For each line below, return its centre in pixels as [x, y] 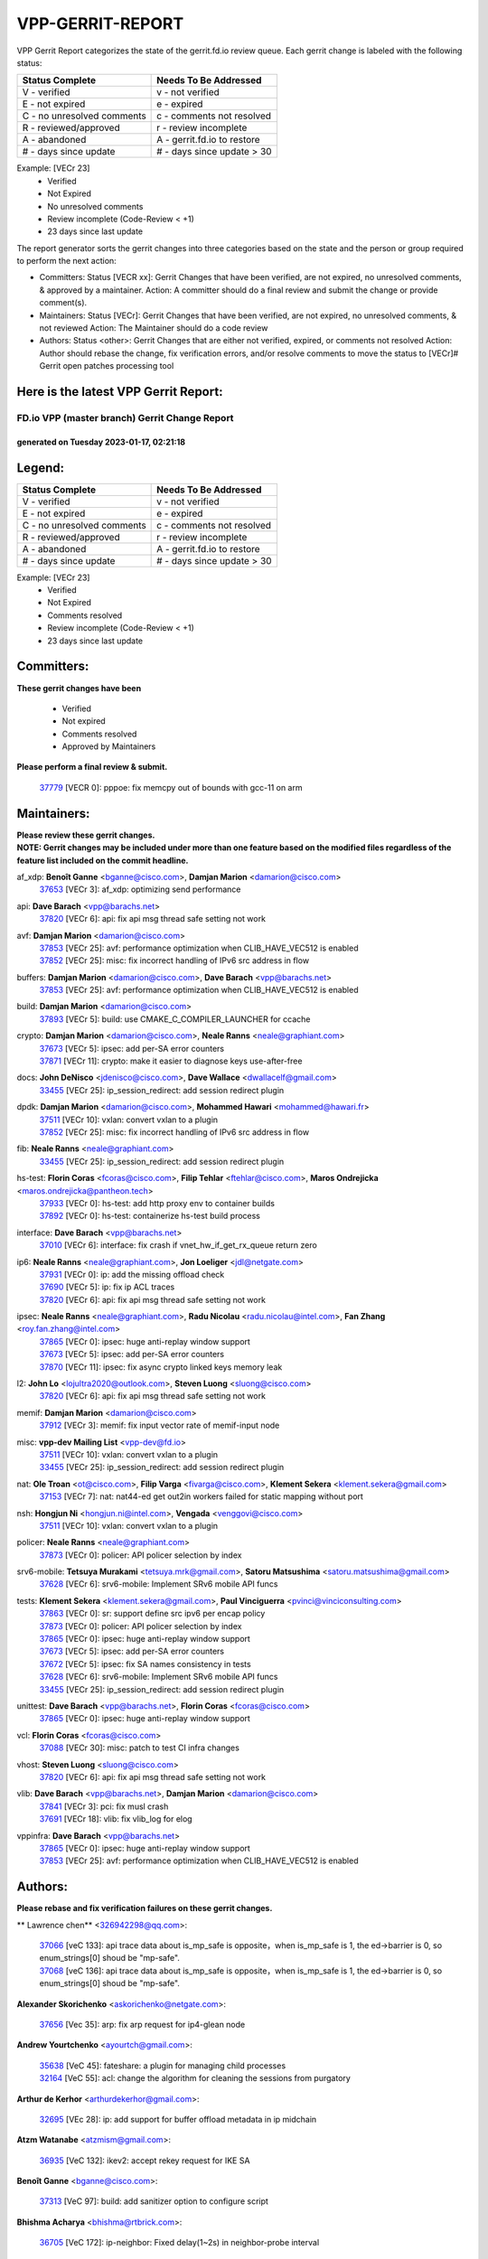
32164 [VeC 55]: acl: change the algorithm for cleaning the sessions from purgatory [195, 2078]
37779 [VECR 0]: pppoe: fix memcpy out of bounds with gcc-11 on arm [171, 787]
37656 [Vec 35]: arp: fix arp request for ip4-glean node [142, 2024]
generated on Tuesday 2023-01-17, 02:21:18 [101, 442]
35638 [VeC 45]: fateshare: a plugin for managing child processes [163, 2066]
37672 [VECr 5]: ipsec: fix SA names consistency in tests [145, 1664]
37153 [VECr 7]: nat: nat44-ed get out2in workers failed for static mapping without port [201, 1496]
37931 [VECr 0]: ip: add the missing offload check [132, 1274]
